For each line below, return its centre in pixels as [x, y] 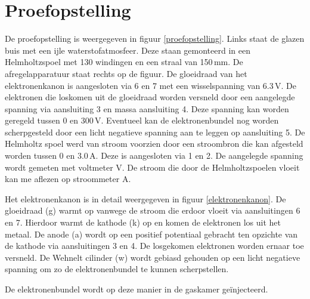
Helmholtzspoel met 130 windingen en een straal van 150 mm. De [124, 62]
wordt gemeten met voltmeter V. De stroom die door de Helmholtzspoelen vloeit [152, 167]
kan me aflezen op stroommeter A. [68, 179]
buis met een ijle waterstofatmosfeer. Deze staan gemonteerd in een [128, 50]
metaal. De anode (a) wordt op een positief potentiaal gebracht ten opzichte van [151, 234]
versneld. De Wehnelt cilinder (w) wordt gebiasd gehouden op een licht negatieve [153, 257]
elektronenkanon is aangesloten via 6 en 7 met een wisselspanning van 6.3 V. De [151, 85]
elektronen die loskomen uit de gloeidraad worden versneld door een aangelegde [150, 97]
